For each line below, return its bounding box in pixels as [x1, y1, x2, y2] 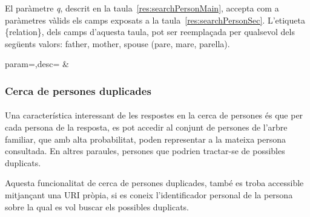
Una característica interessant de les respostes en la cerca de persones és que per [5, 109, 303, 121]
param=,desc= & [5, 57, 69, 70]
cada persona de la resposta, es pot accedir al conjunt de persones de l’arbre [5, 121, 288, 133]
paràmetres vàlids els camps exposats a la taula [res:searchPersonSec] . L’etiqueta [5, 13, 305, 26]
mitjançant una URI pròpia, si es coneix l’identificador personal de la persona [5, 188, 293, 201]
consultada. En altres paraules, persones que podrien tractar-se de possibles [5, 144, 285, 157]
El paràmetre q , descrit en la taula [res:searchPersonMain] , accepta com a [5, 2, 279, 14]
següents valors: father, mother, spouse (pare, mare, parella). [5, 37, 230, 50]
